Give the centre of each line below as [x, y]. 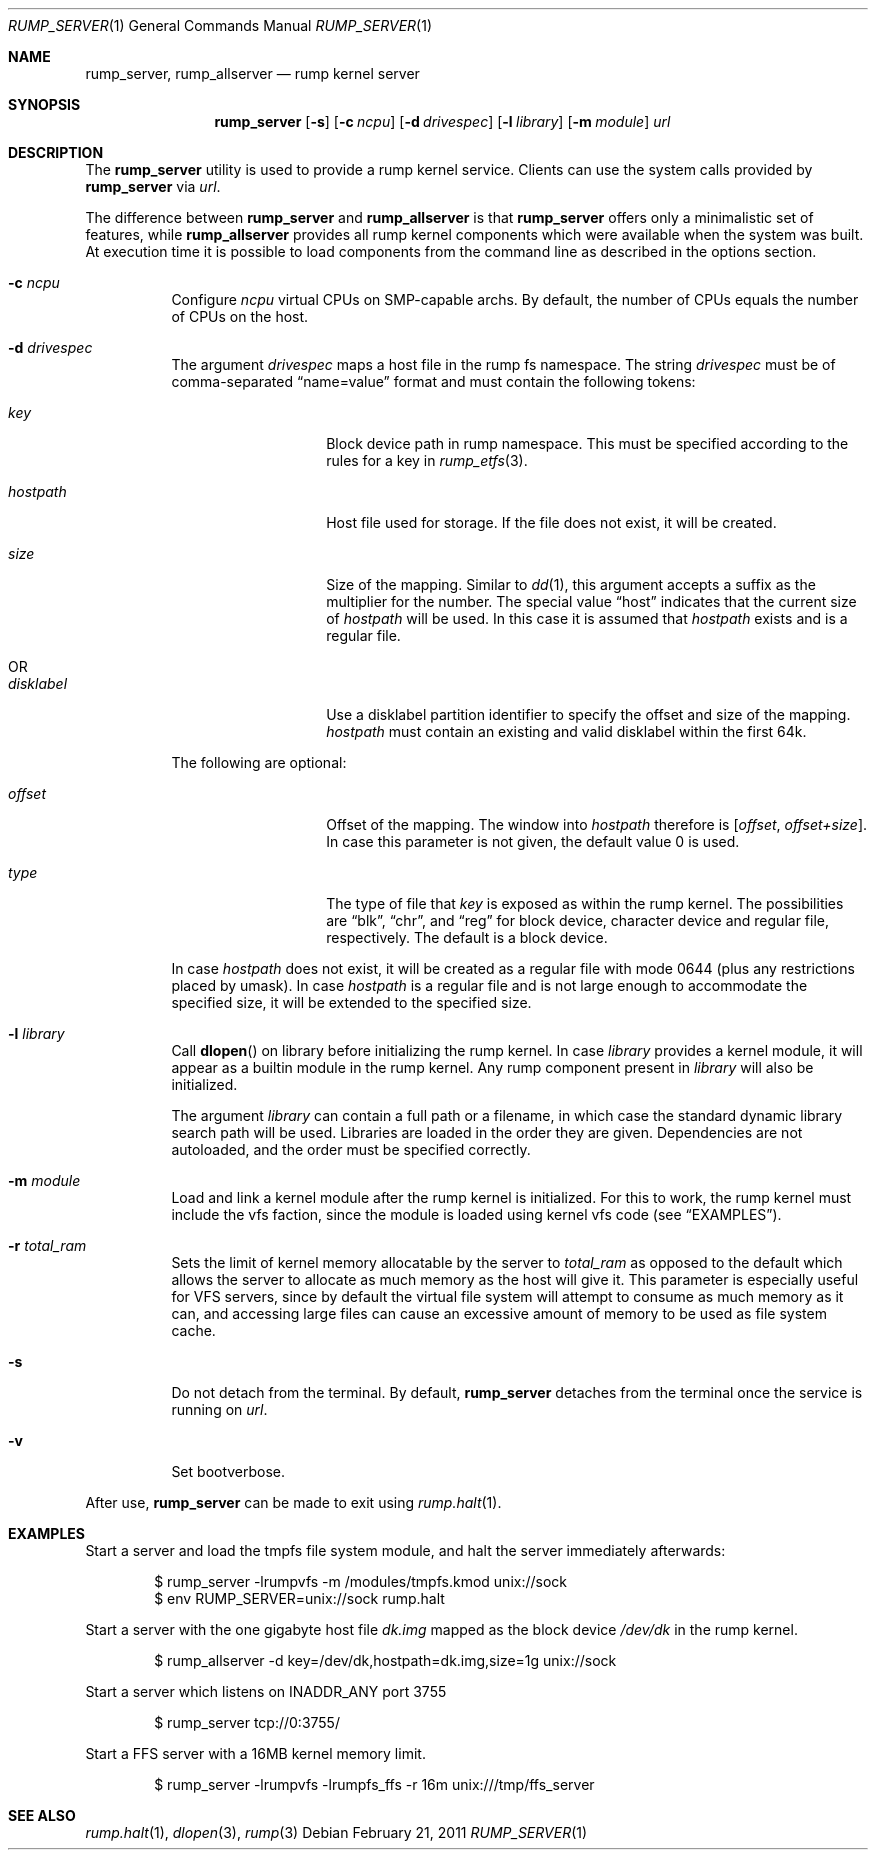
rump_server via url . [153, 186]
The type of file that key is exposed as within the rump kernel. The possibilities [585, 903]
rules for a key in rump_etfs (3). [427, 460]
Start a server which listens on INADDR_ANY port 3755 [266, 1691]
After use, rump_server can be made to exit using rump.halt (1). [293, 1502]
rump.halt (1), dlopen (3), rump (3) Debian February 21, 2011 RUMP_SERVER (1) [336, 1832]
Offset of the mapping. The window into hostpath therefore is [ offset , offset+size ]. [597, 824]
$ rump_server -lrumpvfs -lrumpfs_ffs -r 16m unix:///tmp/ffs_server [374, 1784]
